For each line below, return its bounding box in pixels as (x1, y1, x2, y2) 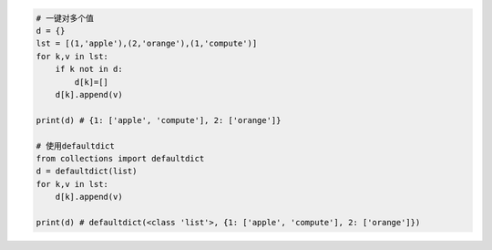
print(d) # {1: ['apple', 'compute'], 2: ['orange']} (36, 115, 282, 125)
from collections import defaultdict (36, 153, 205, 163)
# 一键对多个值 (36, 13, 95, 23)
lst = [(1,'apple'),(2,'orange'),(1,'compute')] (36, 38, 258, 49)
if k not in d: (55, 64, 123, 75)
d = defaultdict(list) (36, 166, 138, 177)
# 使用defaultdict (36, 141, 116, 151)
